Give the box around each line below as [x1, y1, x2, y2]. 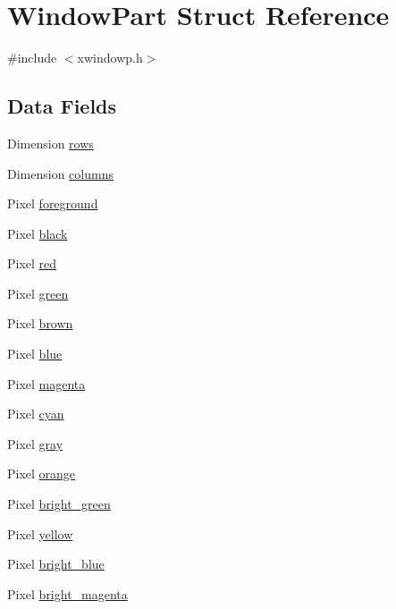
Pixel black [7, 224, 68, 242]
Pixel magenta [7, 374, 86, 393]
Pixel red [7, 254, 57, 273]
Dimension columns [7, 164, 114, 182]
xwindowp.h [77, 48, 143, 67]
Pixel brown [7, 314, 73, 333]
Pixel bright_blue [7, 554, 105, 573]
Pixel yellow [7, 524, 73, 543]
